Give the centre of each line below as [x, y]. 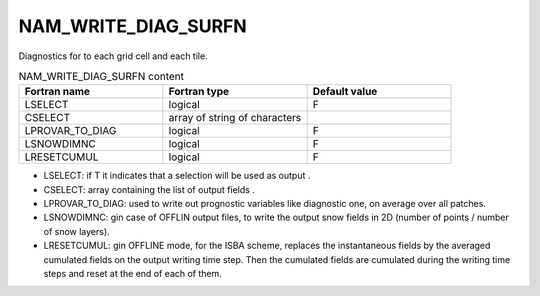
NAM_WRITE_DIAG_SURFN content [101, 77]
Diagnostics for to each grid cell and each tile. [113, 56]
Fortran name [57, 92]
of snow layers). [76, 231]
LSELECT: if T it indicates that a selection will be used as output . [177, 176]
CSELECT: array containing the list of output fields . [149, 189]
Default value [345, 92]
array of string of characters [235, 118]
